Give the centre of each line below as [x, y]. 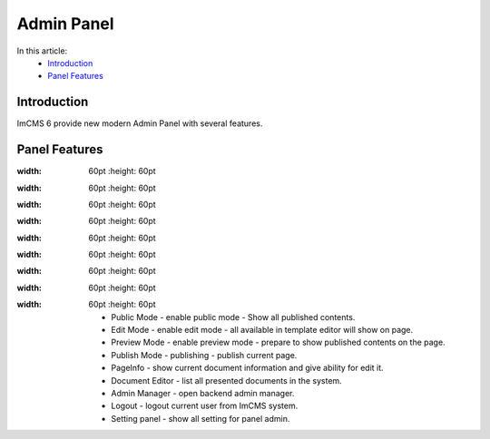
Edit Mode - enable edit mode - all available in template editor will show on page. [262, 330]
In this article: [42, 51]
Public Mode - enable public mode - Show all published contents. [233, 317]
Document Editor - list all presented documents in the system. [226, 380]
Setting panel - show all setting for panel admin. [201, 418]
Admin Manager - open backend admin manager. [203, 393]
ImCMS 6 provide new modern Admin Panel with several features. [140, 123]
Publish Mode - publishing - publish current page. [204, 355]
